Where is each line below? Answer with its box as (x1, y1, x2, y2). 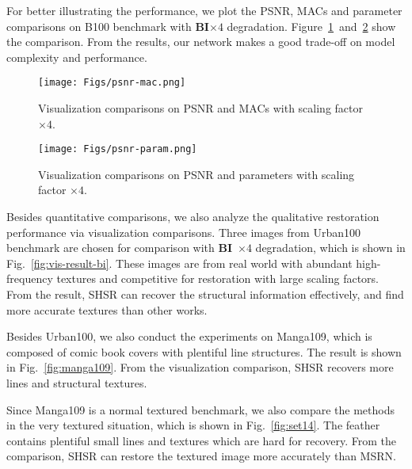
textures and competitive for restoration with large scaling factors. (56, 270, 379, 287)
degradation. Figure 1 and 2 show (227, 17, 396, 34)
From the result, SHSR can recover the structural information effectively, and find (6, 286, 404, 303)
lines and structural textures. (6, 375, 147, 391)
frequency (6, 270, 53, 287)
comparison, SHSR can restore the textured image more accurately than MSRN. (6, 448, 396, 464)
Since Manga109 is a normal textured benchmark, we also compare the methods (6, 401, 395, 418)
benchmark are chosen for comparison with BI (6, 239, 233, 256)
